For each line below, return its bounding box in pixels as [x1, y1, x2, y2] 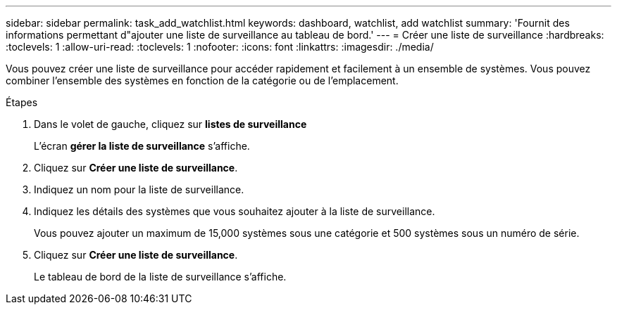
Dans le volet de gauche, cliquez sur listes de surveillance [34, 118, 307, 130]
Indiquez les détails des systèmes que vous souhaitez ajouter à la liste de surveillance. [34, 205, 435, 217]
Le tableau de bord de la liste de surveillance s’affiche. [34, 271, 287, 283]
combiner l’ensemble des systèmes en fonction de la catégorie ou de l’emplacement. [6, 75, 399, 86]
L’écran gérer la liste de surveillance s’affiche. [34, 140, 250, 152]
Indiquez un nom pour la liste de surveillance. [34, 183, 244, 195]
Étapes [6, 96, 38, 108]
